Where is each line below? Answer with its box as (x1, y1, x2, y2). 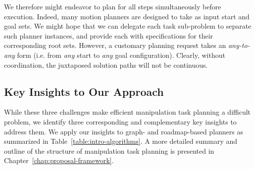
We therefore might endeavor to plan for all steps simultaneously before (4, 1, 221, 11)
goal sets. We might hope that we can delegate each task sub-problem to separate (4, 21, 252, 31)
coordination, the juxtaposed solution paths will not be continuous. (4, 59, 208, 70)
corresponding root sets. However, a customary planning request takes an (4, 40, 226, 50)
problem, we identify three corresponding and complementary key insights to (4, 116, 237, 127)
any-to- (228, 40, 250, 50)
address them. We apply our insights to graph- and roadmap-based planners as (4, 126, 243, 136)
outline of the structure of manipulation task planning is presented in (4, 145, 214, 156)
